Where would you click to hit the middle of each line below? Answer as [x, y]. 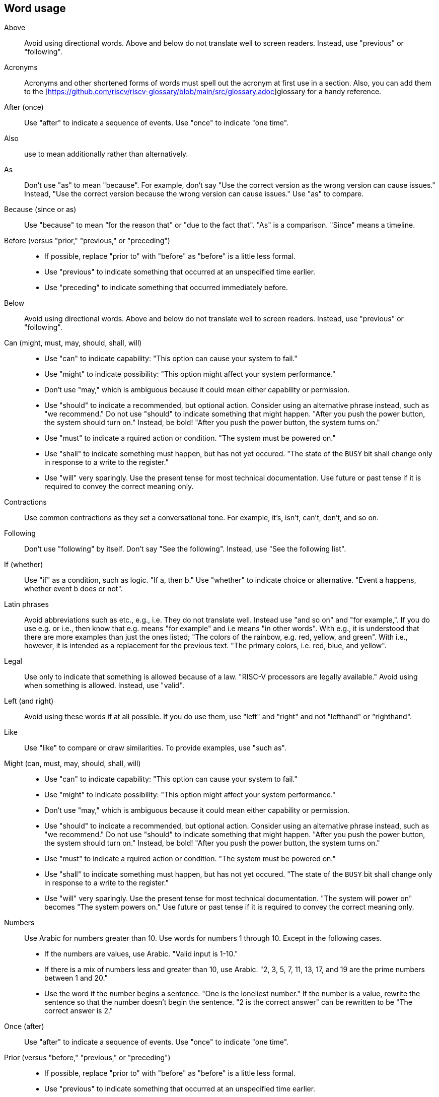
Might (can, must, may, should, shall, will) [72, 764]
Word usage [35, 8]
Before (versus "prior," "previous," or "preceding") [87, 241]
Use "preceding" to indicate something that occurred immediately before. [166, 288]
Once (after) [24, 1026]
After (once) [24, 107]
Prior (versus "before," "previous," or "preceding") [87, 1058]
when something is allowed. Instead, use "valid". [104, 685]
